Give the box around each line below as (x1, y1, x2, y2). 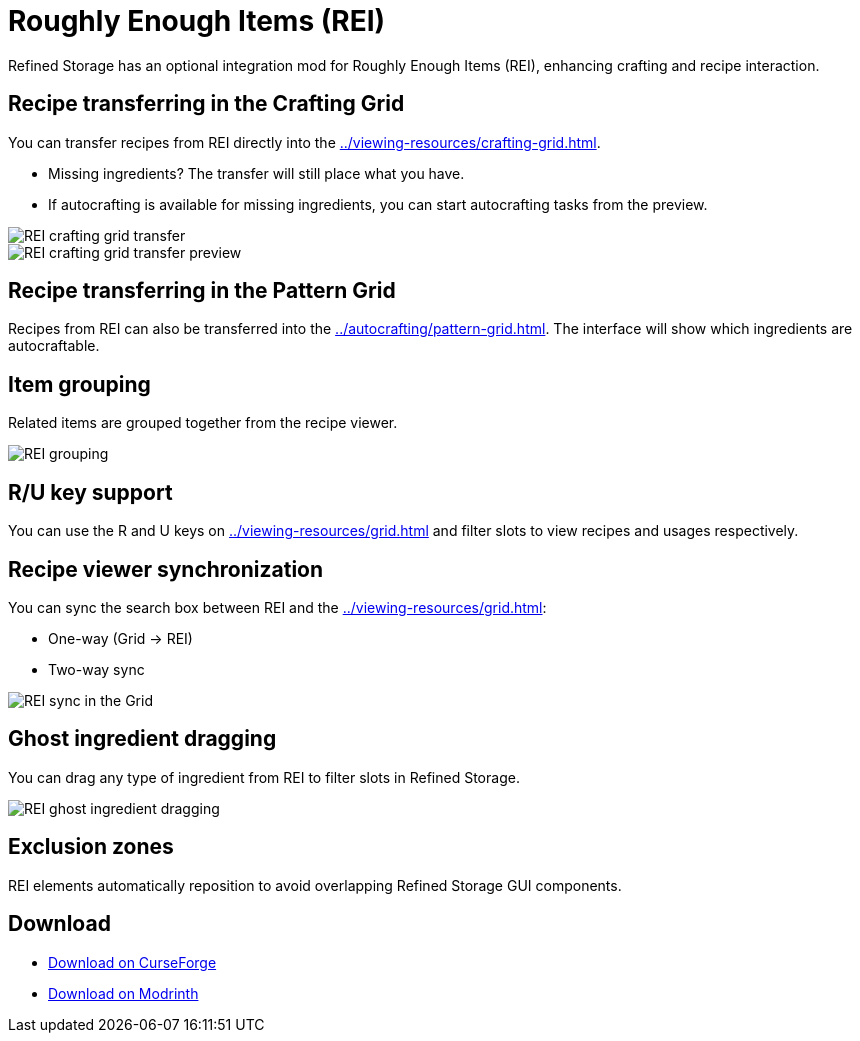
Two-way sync (48, 660, 145, 678)
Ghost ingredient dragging (8, 726, 277, 752)
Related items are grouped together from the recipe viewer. (8, 414, 398, 432)
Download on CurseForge (48, 953, 217, 971)
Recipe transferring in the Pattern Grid (8, 278, 396, 304)
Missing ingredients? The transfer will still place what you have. (48, 164, 465, 182)
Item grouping (8, 371, 151, 397)
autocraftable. (8, 337, 100, 355)
